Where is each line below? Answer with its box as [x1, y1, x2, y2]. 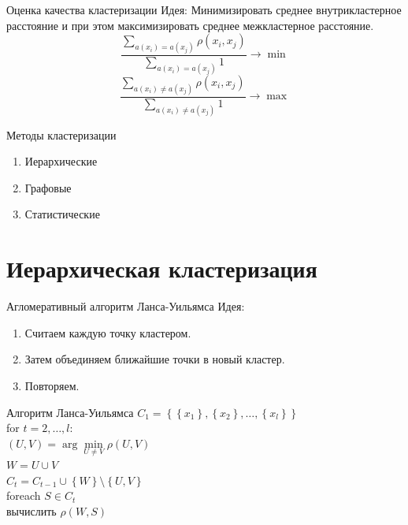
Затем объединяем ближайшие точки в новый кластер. [24, 351, 285, 367]
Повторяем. [24, 377, 80, 393]
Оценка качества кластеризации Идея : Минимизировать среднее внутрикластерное [6, 2, 402, 17]
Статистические [24, 206, 100, 222]
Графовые [24, 179, 72, 195]
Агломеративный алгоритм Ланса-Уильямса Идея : [6, 298, 245, 315]
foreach [6, 487, 41, 504]
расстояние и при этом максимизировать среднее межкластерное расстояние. [6, 17, 374, 33]
